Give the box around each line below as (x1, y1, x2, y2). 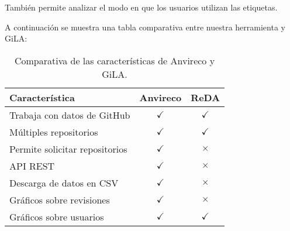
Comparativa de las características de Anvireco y (14, 53, 215, 67)
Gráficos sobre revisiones (9, 192, 110, 206)
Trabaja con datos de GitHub (9, 108, 130, 122)
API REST (9, 158, 55, 173)
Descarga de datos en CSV (9, 175, 119, 189)
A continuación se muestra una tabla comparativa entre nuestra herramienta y (5, 20, 285, 33)
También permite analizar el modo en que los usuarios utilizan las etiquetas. (5, 1, 278, 13)
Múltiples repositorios (9, 125, 98, 139)
